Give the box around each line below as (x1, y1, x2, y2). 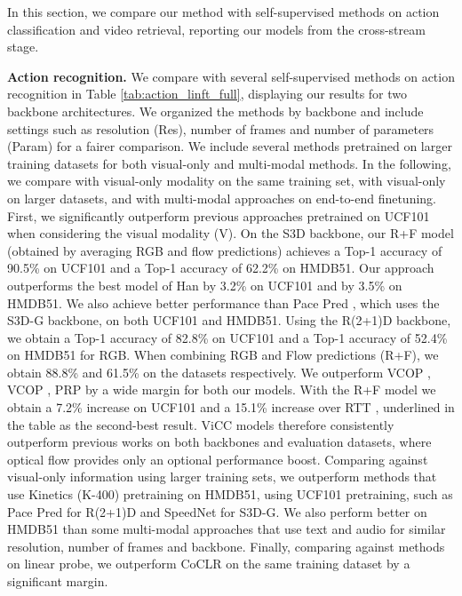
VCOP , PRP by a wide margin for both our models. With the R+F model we (7, 380, 436, 399)
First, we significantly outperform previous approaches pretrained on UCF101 (7, 206, 430, 225)
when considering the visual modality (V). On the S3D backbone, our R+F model (7, 224, 454, 242)
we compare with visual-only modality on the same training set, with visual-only (7, 171, 446, 190)
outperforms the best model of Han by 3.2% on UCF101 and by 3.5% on (7, 275, 402, 294)
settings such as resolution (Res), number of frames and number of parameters (7, 119, 434, 138)
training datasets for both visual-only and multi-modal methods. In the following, (7, 154, 451, 172)
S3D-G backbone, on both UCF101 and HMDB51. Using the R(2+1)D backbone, (7, 311, 451, 330)
